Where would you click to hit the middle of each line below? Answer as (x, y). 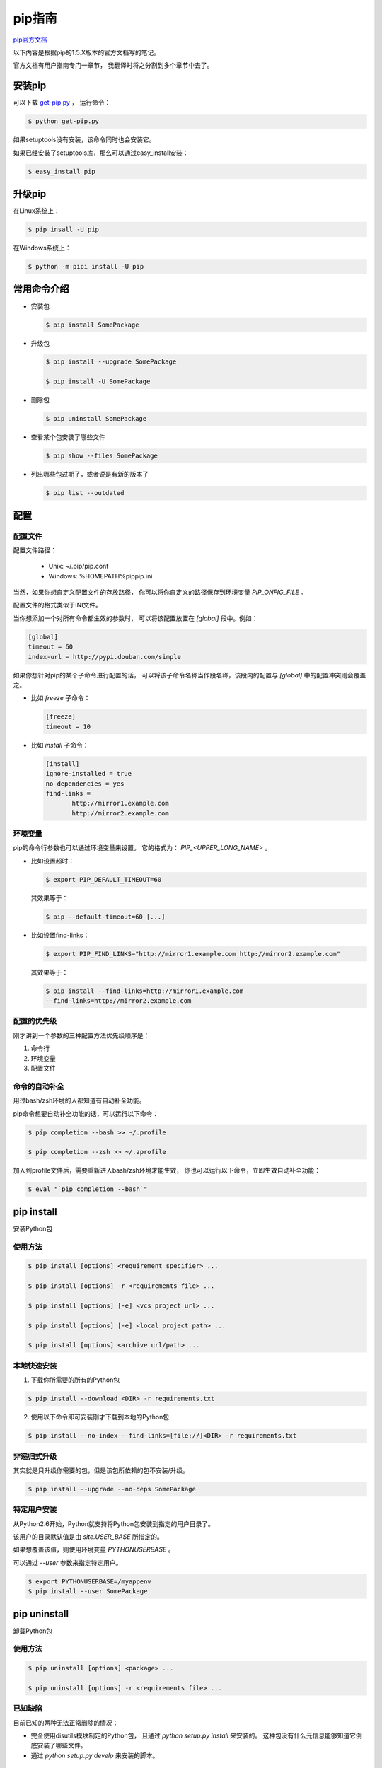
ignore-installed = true (89, 774)
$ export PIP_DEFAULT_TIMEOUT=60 (104, 879)
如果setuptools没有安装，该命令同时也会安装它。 (84, 140)
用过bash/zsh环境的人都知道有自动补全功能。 (79, 1100)
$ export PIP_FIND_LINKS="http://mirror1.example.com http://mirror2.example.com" (193, 954)
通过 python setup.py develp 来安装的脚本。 (95, 1755)
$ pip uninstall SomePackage (96, 419)
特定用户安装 (35, 1510)
